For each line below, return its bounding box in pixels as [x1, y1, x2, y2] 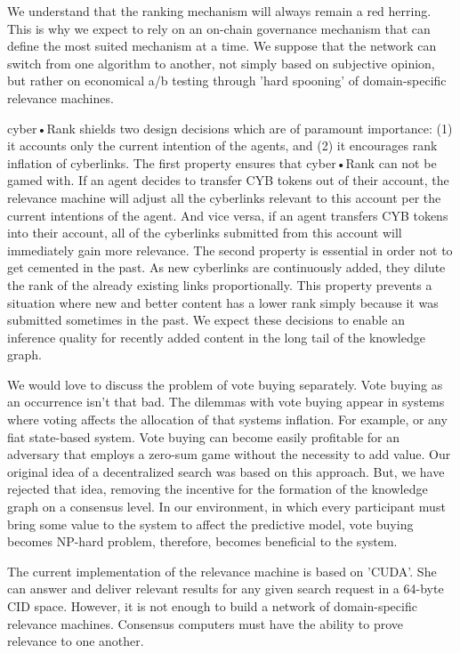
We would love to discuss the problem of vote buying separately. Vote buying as [7, 375, 443, 393]
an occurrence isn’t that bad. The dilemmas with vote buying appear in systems [7, 392, 445, 411]
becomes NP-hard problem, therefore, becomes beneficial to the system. [7, 532, 398, 551]
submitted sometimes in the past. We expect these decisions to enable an [7, 310, 405, 329]
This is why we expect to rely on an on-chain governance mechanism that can [7, 19, 431, 37]
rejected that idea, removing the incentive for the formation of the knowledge [7, 480, 428, 498]
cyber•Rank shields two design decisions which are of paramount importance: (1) [7, 118, 453, 137]
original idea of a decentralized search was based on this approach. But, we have [7, 462, 445, 480]
